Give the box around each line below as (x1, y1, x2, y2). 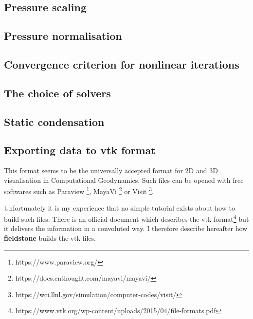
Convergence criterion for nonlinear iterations (4, 56, 239, 71)
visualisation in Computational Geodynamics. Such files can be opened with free (4, 175, 244, 185)
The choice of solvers (4, 85, 111, 100)
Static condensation (4, 114, 105, 129)
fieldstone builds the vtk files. (4, 232, 96, 243)
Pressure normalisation (4, 28, 122, 43)
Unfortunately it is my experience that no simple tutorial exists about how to (4, 202, 235, 213)
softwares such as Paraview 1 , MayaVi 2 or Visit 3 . (4, 185, 154, 196)
